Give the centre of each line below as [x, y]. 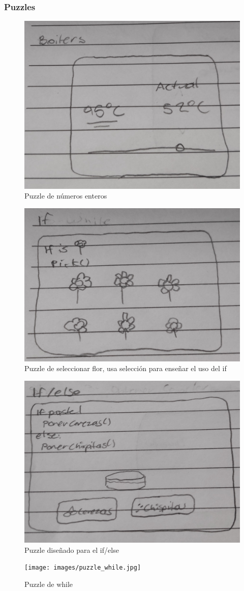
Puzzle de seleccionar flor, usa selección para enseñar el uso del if [126, 368]
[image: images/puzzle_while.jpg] [83, 568]
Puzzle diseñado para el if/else [72, 550]
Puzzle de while [49, 584]
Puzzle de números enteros [66, 196]
